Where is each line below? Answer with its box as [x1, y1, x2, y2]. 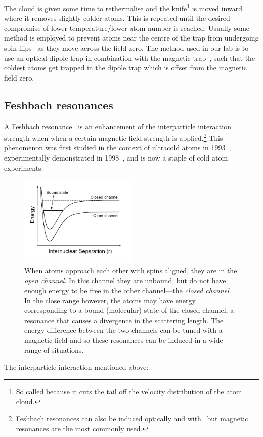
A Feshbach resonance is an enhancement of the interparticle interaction [4, 121, 231, 131]
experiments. [4, 162, 43, 173]
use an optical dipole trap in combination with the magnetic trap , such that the [4, 52, 255, 63]
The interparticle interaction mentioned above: [4, 362, 149, 372]
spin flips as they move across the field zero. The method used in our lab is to [4, 43, 249, 53]
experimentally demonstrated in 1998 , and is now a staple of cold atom [4, 152, 228, 163]
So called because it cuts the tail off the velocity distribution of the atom [16, 386, 242, 396]
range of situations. [24, 344, 84, 355]
